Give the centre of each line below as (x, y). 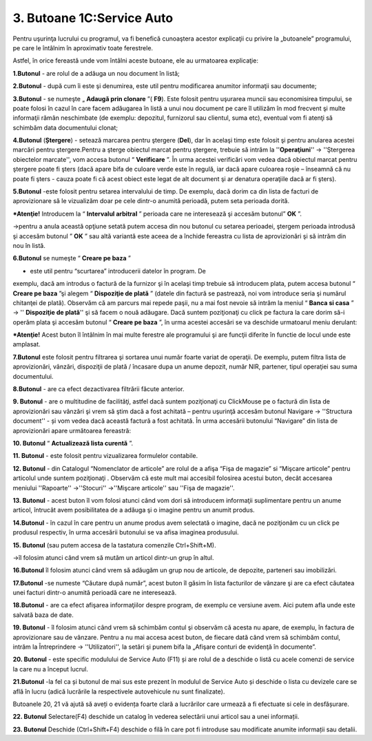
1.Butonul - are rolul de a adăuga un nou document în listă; (96, 73)
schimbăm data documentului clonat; (65, 127)
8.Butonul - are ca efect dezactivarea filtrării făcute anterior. (99, 389)
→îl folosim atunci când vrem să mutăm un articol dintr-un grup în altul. (113, 557)
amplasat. (27, 344)
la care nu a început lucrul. (51, 669)
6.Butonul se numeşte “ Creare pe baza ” (72, 258)
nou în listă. (29, 245)
